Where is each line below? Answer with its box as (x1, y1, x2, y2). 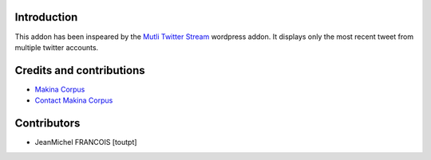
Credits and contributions (14, 64, 145, 77)
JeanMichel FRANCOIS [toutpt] (34, 138, 137, 147)
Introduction (14, 10, 78, 24)
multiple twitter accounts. (14, 42, 99, 52)
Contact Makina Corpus (34, 96, 113, 105)
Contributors (14, 116, 81, 131)
